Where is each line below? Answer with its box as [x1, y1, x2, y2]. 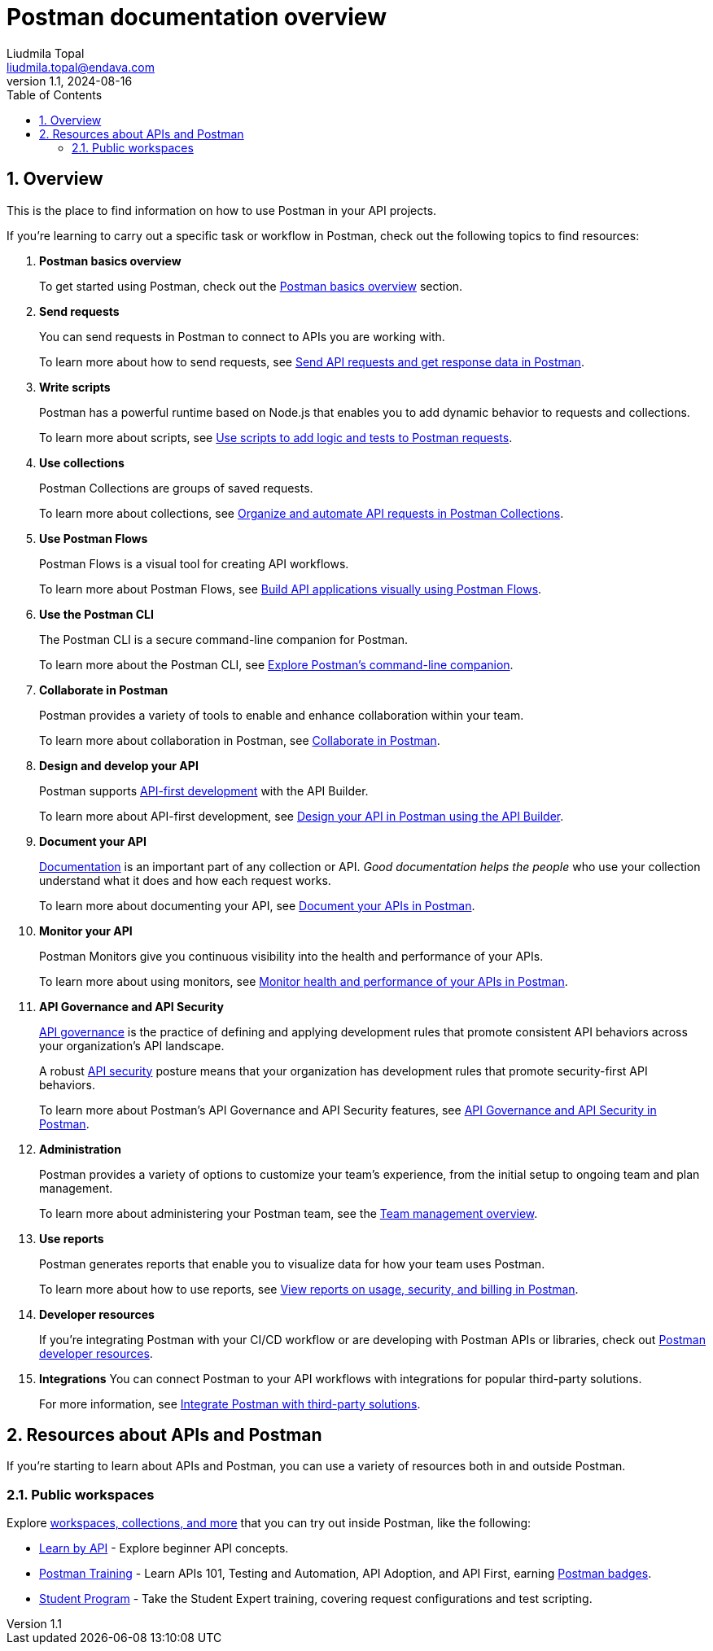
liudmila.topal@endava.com [7, 59, 155, 74]
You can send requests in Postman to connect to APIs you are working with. [39, 329, 445, 344]
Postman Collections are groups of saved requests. [39, 480, 313, 495]
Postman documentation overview [7, 3, 387, 31]
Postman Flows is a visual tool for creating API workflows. [39, 556, 349, 571]
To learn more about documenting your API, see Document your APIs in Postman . [39, 898, 475, 913]
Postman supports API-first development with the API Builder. [39, 783, 369, 798]
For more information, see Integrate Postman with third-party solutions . [39, 1396, 421, 1411]
